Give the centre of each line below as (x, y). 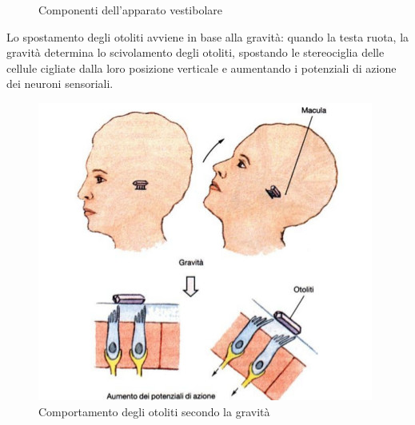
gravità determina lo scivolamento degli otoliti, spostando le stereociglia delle (196, 52)
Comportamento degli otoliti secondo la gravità (154, 411)
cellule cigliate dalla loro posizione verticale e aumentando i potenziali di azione (202, 68)
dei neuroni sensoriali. (60, 83)
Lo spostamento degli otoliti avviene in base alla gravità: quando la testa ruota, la (208, 36)
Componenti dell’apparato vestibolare (131, 10)
